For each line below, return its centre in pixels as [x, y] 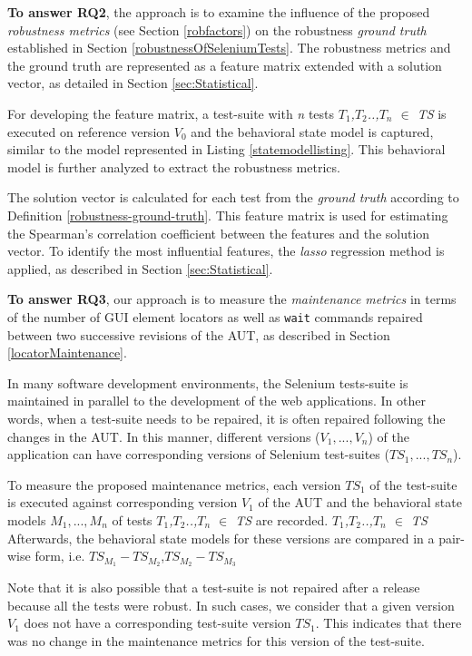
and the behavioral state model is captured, [312, 131]
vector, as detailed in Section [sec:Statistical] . [133, 83]
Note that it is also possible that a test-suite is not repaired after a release [214, 587]
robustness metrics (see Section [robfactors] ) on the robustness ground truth [217, 29]
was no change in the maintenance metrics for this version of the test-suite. [216, 640]
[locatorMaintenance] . [67, 352]
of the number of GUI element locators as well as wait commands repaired [215, 316]
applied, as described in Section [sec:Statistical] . [140, 268]
